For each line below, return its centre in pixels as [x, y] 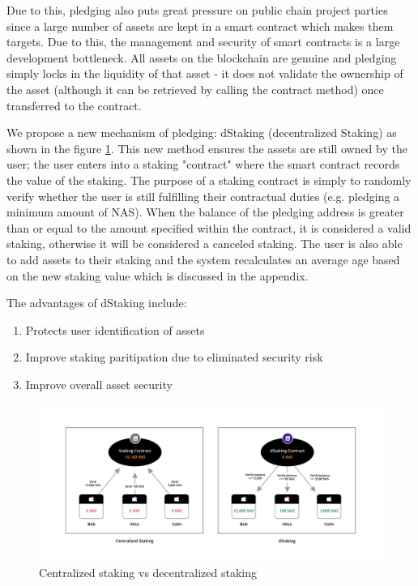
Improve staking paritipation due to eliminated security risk [174, 357]
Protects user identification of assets [115, 329]
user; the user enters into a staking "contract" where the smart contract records [203, 164]
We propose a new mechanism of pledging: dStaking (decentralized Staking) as [202, 133]
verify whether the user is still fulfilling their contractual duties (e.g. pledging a [203, 196]
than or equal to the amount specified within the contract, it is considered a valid [209, 227]
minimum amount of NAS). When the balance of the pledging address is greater [205, 212]
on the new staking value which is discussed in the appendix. [158, 275]
